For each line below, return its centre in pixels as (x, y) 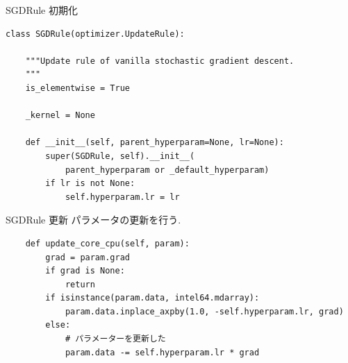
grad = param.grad (88, 257)
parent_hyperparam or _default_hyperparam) (167, 170)
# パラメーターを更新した (115, 339)
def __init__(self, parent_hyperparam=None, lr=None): (155, 143)
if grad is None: (85, 271)
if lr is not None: (90, 184)
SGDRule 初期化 (42, 10)
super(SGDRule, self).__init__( (120, 156)
